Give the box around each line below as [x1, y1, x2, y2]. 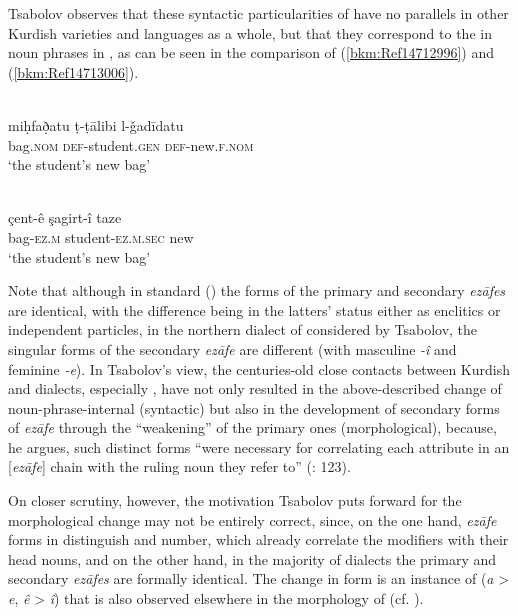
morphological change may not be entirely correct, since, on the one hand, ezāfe [8, 509, 497, 530]
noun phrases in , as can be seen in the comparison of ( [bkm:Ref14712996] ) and [8, 42, 495, 63]
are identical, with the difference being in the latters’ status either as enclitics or [8, 299, 501, 320]
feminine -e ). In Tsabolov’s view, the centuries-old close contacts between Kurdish [8, 358, 510, 379]
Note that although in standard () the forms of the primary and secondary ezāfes [8, 280, 506, 301]
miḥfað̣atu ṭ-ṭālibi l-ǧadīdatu [8, 114, 184, 135]
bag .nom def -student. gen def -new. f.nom [8, 134, 254, 155]
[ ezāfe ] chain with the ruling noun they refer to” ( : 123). [8, 456, 351, 477]
